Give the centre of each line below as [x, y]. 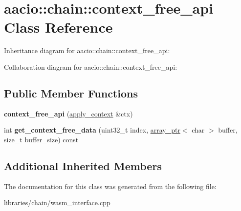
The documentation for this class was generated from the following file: [110, 186]
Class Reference [58, 27]
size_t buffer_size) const [41, 139]
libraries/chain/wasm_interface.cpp [57, 202]
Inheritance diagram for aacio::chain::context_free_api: [87, 50]
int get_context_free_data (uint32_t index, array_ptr [92, 130]
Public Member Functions [71, 93]
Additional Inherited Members [83, 165]
